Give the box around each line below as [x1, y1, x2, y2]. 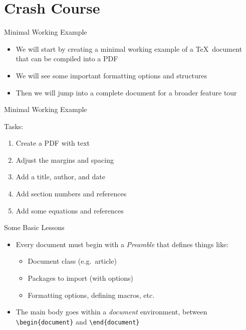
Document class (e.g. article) [28, 256, 117, 266]
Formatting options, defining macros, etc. [28, 289, 155, 300]
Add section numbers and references [16, 188, 127, 199]
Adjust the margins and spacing [16, 154, 114, 165]
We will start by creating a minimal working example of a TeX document [16, 43, 242, 54]
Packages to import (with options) [28, 273, 133, 283]
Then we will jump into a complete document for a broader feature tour [16, 87, 237, 97]
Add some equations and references [16, 205, 124, 215]
